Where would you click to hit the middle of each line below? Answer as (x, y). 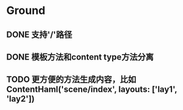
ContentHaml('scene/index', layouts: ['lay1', (92, 90)
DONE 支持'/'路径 (39, 34)
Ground (26, 11)
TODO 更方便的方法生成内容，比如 (71, 80)
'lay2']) (21, 99)
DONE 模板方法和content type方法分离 (80, 57)
